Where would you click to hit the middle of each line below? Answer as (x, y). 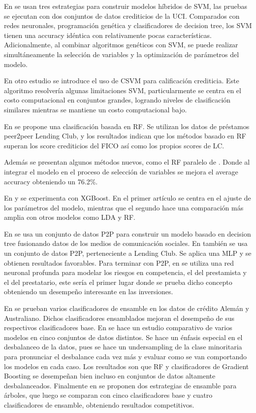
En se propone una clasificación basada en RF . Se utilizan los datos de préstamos (127, 126)
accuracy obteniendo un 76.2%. (51, 181)
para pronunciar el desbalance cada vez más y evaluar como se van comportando (126, 356)
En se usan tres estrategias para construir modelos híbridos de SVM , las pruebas (126, 6)
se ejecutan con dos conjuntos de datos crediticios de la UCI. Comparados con (122, 16)
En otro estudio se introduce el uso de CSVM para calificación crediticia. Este (122, 81)
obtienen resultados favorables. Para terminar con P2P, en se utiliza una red (119, 262)
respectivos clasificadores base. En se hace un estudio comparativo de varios (118, 327)
